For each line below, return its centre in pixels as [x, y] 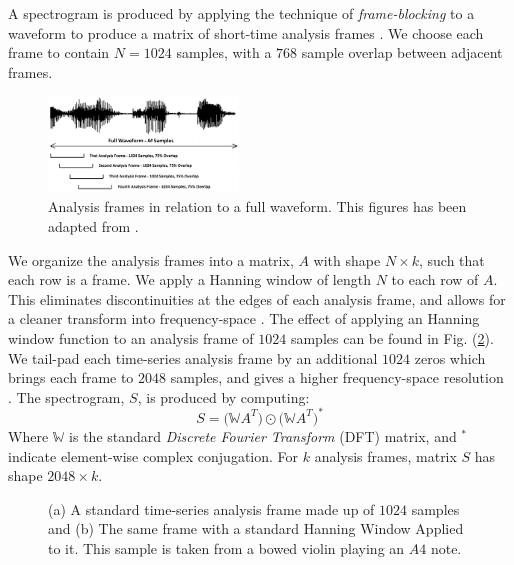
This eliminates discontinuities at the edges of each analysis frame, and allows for [257, 298]
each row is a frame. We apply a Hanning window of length [189, 279]
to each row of [435, 279]
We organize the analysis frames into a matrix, [151, 259]
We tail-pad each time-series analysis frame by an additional [193, 357]
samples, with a [224, 52]
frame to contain [59, 52]
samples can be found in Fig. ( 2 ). [392, 338]
